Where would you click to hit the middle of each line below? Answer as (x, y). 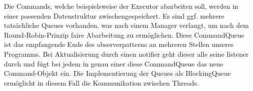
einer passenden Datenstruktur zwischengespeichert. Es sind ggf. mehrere (114, 15)
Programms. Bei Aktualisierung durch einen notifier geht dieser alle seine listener (126, 54)
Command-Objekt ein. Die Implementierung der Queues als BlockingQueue (118, 73)
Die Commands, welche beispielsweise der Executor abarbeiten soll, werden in (121, 6)
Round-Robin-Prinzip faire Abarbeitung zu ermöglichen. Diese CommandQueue (124, 34)
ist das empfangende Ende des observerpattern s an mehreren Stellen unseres (119, 44)
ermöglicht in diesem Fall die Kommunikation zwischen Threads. (101, 82)
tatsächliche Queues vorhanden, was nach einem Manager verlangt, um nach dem (126, 25)
